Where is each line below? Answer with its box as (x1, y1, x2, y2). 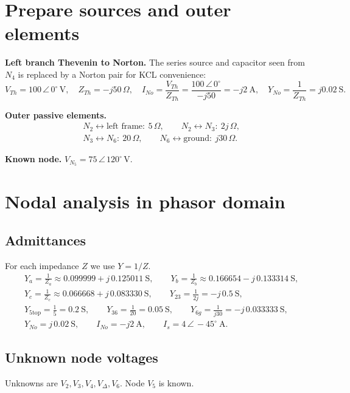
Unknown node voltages (5, 347, 158, 366)
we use (90, 259, 115, 272)
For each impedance (5, 259, 79, 272)
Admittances (5, 230, 86, 249)
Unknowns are (5, 376, 58, 389)
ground (183, 134, 210, 143)
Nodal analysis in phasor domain (5, 189, 285, 214)
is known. (158, 376, 194, 389)
